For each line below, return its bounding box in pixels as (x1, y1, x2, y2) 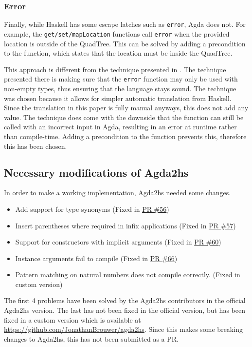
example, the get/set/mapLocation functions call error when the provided (4, 28, 230, 39)
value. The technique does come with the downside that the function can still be (4, 112, 244, 122)
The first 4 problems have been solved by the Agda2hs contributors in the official (4, 295, 246, 306)
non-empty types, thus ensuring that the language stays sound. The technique (4, 83, 236, 93)
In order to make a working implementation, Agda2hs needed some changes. (4, 187, 231, 198)
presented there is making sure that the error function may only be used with (4, 74, 238, 84)
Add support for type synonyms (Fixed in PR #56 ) (15, 204, 169, 214)
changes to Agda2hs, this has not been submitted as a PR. (4, 333, 179, 344)
